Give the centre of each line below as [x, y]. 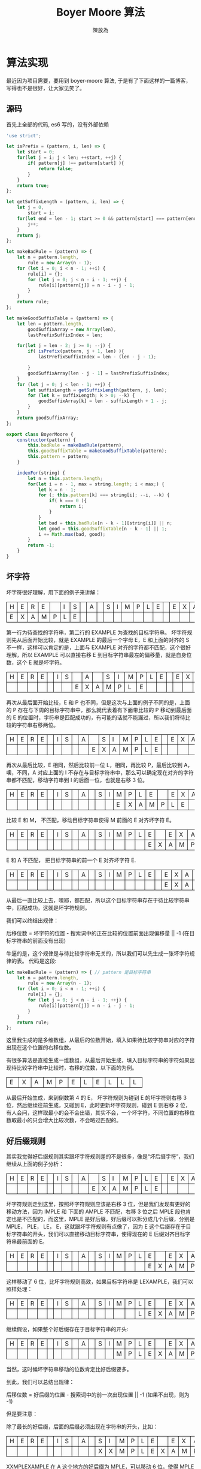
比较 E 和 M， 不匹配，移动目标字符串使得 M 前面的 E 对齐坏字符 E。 [90, 820]
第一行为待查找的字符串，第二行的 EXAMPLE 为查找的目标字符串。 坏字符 [97, 632]
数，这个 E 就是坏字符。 [36, 662]
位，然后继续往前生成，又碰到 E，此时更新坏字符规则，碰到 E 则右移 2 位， [99, 1105]
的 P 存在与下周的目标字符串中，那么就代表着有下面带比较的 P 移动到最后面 [99, 710]
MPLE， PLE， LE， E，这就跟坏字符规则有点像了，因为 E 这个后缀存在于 [96, 1227]
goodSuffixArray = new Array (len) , [72, 329]
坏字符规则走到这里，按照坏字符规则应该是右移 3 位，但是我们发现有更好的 [98, 1204]
